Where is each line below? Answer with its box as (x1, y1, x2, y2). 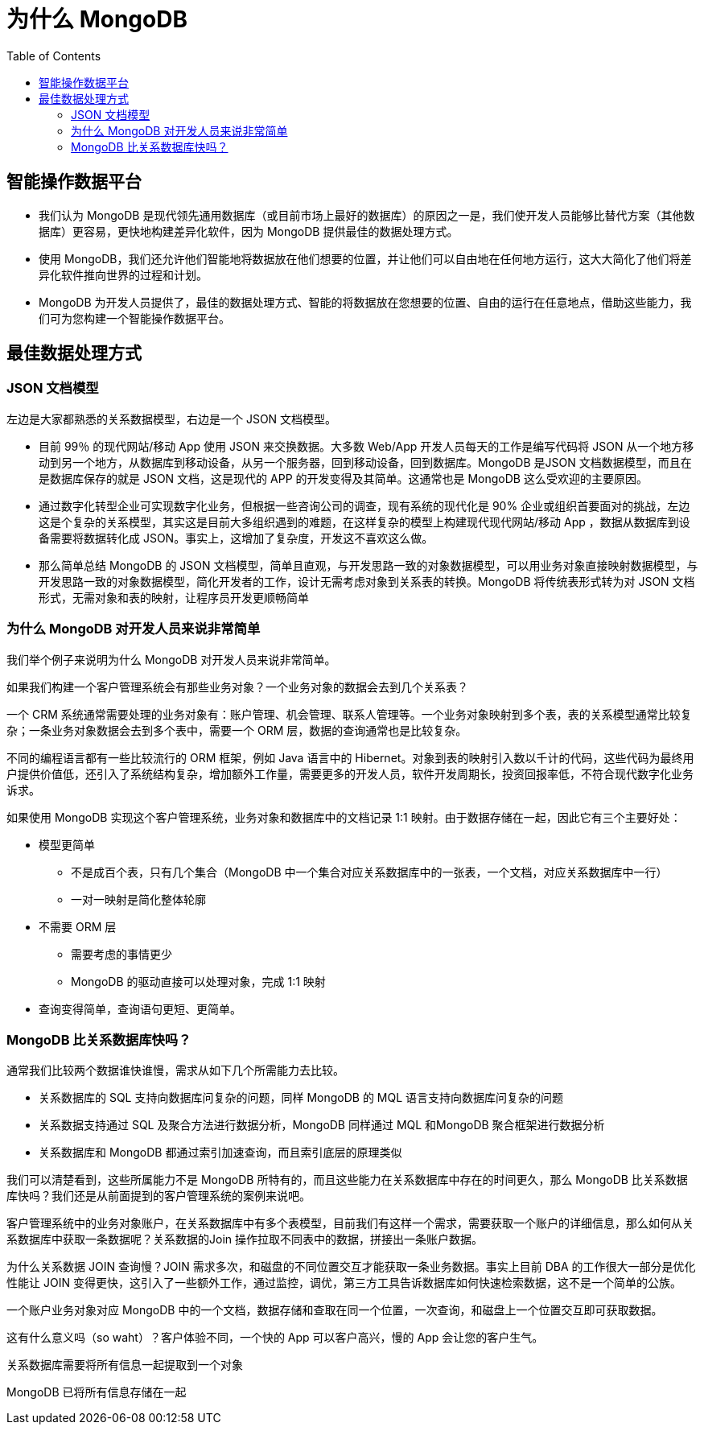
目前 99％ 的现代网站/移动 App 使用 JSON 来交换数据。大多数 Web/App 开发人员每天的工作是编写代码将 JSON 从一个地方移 (39, 439, 694, 453)
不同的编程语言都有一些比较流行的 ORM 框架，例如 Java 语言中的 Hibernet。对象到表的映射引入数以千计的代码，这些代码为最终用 (6, 750, 694, 765)
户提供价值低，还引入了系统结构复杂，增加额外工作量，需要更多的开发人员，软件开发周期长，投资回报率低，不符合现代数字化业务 (6, 766, 694, 781)
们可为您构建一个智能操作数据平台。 (39, 311, 230, 325)
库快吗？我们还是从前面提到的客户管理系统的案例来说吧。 (6, 1189, 311, 1203)
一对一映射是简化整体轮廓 (71, 892, 206, 906)
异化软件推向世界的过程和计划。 (39, 267, 208, 282)
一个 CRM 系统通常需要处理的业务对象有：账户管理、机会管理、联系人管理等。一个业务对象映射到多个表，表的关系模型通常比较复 (6, 707, 692, 721)
